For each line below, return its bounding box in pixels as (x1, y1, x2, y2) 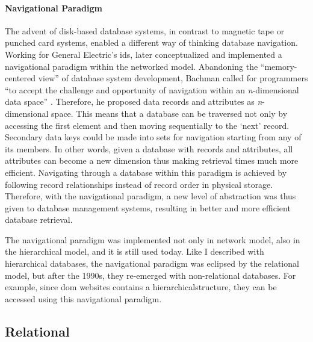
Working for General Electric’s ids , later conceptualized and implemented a (5, 48, 282, 60)
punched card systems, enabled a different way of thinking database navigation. (5, 36, 298, 49)
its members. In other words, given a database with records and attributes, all (5, 142, 293, 155)
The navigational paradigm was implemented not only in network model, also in (5, 233, 300, 246)
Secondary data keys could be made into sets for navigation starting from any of (5, 131, 302, 143)
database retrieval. (5, 213, 73, 226)
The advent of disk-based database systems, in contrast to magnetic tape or (5, 24, 285, 37)
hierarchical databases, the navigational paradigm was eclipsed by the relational (5, 257, 299, 270)
